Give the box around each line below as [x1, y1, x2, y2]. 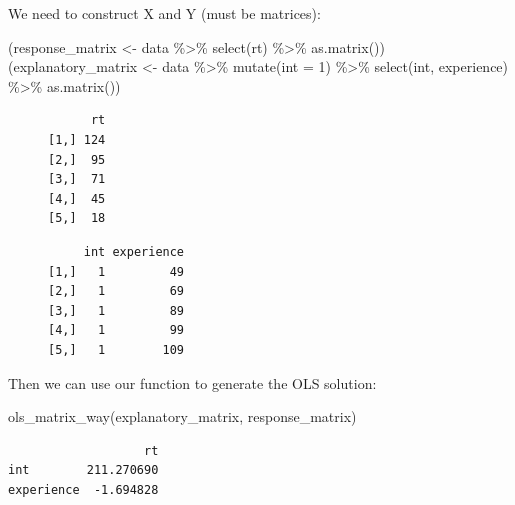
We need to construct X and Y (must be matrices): [8, 3, 321, 23]
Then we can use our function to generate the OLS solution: [8, 372, 377, 393]
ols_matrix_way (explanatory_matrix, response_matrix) [8, 406, 357, 427]
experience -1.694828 [8, 482, 159, 497]
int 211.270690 [8, 463, 159, 478]
